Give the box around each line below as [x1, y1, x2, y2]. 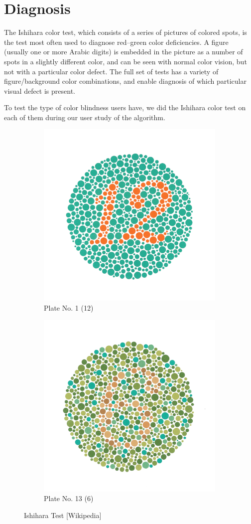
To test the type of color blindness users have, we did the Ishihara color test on [4, 102, 246, 113]
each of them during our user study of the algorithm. [4, 112, 165, 122]
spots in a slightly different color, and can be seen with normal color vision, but [4, 56, 247, 66]
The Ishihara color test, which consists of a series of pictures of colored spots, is [4, 27, 247, 37]
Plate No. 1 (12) [44, 303, 94, 313]
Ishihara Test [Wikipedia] [24, 510, 102, 520]
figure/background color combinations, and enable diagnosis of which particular [4, 76, 247, 86]
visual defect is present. [4, 85, 75, 96]
